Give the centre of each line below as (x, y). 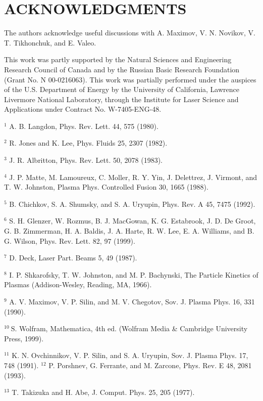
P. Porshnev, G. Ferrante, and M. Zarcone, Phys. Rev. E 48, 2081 (150, 365)
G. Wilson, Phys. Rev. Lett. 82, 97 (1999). (70, 240)
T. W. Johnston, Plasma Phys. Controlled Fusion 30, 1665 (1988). (106, 187)
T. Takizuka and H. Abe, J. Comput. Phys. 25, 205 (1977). (103, 392)
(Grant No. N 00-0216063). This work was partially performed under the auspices (130, 79)
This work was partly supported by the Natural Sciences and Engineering (118, 59)
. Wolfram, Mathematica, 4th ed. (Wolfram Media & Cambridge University (131, 328)
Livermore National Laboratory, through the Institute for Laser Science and (121, 99)
